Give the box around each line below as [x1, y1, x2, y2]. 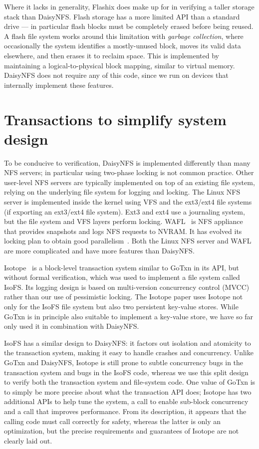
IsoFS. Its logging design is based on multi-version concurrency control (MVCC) [4, 281, 250, 292]
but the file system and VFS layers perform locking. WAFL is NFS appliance [4, 216, 243, 226]
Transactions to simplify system [4, 109, 227, 129]
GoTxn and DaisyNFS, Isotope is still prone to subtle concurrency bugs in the [4, 357, 244, 367]
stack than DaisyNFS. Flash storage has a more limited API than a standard [4, 11, 240, 21]
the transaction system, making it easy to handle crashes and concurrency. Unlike [4, 347, 254, 358]
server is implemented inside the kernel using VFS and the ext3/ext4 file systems [4, 197, 252, 207]
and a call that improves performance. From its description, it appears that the [4, 406, 247, 416]
